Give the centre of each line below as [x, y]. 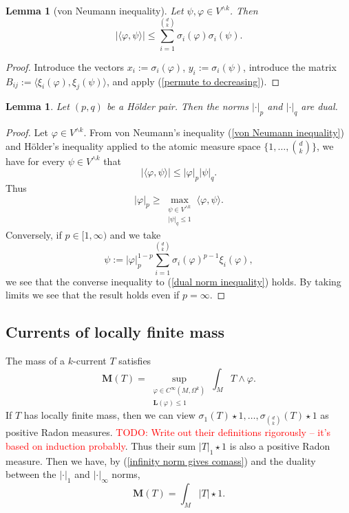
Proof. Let [27, 132]
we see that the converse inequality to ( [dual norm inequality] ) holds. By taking [173, 281]
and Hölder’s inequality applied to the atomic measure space [133, 145]
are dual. [319, 106]
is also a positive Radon [280, 446]
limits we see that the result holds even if [93, 295]
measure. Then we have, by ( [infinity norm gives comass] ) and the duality [161, 460]
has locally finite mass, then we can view [109, 415]
